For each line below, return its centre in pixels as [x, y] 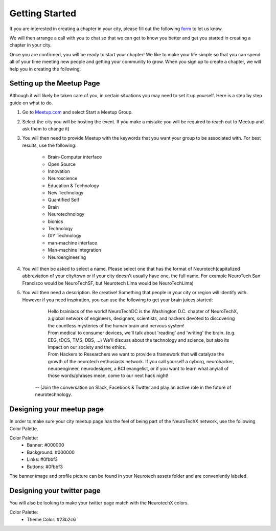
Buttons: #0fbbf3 [45, 467]
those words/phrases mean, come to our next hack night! [108, 375]
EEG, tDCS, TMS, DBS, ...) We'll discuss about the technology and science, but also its [139, 340]
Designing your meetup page [57, 409]
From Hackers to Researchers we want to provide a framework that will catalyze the [136, 354]
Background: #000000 [51, 452]
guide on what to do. [31, 103]
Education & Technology [74, 185]
